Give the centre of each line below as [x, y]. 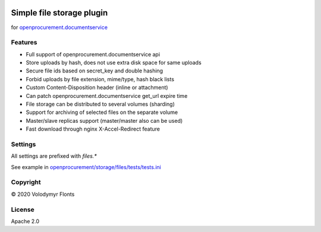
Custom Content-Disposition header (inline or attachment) [97, 88]
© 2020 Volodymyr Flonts [43, 194]
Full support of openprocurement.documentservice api [93, 54]
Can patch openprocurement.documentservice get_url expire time [107, 96]
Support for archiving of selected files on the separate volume [102, 112]
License [23, 209]
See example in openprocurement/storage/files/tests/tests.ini [86, 167]
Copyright [26, 182]
